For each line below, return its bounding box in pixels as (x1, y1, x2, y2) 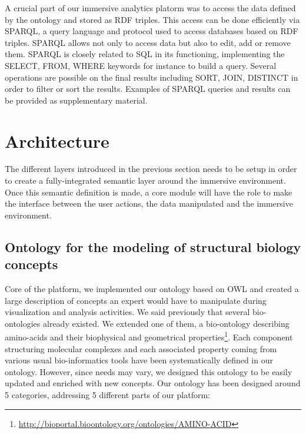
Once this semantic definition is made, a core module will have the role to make (5, 185, 292, 198)
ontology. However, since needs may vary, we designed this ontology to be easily (5, 365, 292, 377)
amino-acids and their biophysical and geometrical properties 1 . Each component (5, 329, 293, 343)
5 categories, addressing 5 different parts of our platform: (5, 389, 210, 401)
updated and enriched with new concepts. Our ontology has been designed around (5, 377, 301, 389)
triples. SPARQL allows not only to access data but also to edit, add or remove (5, 36, 291, 48)
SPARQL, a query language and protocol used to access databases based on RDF (5, 25, 298, 37)
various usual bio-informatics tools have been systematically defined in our (5, 354, 273, 366)
